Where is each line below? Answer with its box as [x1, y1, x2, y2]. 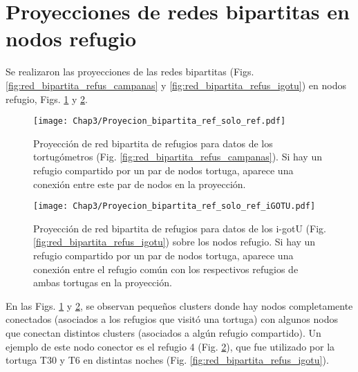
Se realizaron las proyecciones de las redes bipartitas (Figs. [6, 64, 254, 79]
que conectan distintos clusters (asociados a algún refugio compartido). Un [6, 325, 321, 340]
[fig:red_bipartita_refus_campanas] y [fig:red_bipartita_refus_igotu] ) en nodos [6, 77, 346, 92]
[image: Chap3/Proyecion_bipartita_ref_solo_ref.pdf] [33, 116, 286, 127]
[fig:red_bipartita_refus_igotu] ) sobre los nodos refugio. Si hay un [33, 234, 316, 249]
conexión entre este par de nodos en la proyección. [33, 176, 246, 191]
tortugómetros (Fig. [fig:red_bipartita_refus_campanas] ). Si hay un [33, 149, 322, 164]
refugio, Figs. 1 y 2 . [6, 91, 88, 106]
